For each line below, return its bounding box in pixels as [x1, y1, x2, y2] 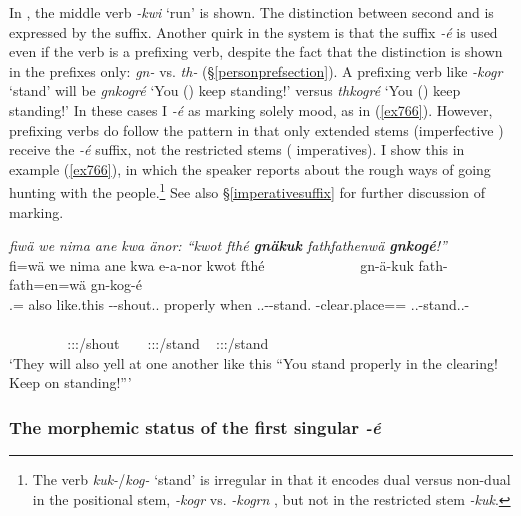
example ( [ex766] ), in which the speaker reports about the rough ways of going [9, 158, 491, 179]
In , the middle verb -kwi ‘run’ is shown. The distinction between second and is [9, 2, 494, 22]
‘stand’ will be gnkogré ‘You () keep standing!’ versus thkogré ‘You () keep [9, 80, 461, 101]
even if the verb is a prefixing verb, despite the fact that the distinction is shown [9, 41, 503, 62]
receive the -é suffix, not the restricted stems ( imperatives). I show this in [9, 139, 465, 160]
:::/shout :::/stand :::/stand [67, 333, 269, 354]
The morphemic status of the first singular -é [9, 414, 381, 439]
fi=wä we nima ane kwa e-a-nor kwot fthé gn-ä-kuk [9, 254, 414, 275]
